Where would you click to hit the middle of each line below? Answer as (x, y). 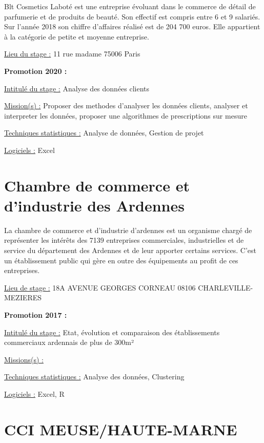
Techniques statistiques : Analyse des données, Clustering (94, 377)
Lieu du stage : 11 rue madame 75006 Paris (72, 54)
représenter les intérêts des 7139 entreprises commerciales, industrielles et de (124, 240)
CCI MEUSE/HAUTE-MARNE (121, 429)
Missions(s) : (24, 359)
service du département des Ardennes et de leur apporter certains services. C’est (130, 250)
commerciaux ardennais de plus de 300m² (69, 342)
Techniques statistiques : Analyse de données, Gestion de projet (104, 133)
